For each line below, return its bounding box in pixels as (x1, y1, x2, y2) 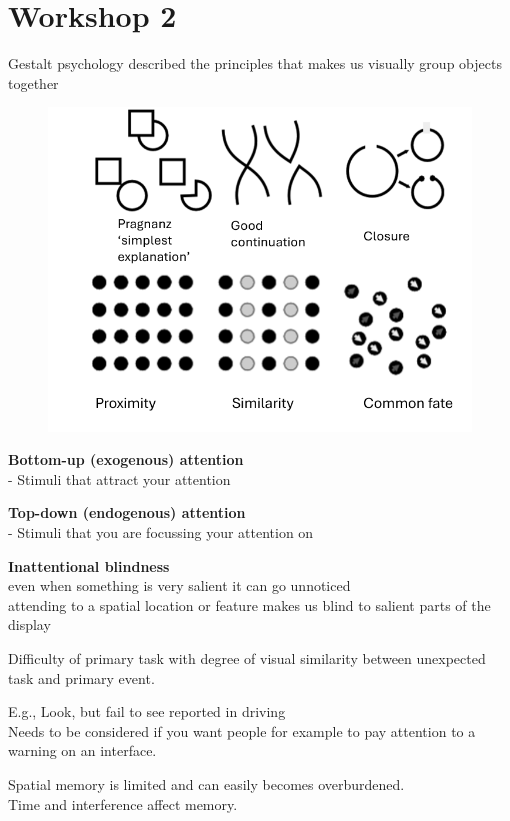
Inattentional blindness (8, 555, 170, 576)
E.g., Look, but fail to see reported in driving (8, 701, 286, 722)
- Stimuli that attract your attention (8, 468, 231, 489)
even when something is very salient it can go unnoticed (8, 575, 351, 596)
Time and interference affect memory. (8, 793, 238, 814)
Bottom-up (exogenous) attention (8, 449, 244, 470)
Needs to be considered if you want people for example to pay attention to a (8, 720, 476, 741)
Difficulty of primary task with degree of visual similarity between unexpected (8, 647, 486, 668)
